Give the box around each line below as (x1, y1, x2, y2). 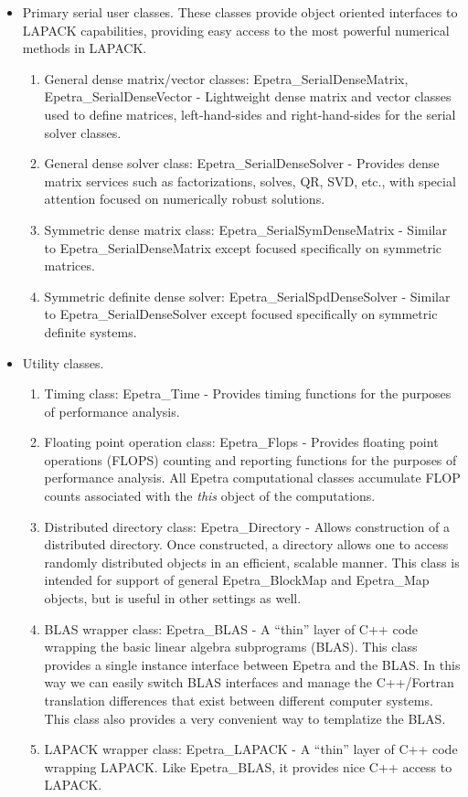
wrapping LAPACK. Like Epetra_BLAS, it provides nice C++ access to (44, 757, 452, 776)
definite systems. (44, 322, 137, 341)
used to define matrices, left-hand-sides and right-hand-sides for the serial (44, 104, 456, 123)
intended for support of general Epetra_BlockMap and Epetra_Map (44, 570, 430, 590)
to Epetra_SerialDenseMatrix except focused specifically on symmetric (44, 238, 442, 257)
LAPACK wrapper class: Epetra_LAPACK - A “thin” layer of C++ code (44, 739, 458, 759)
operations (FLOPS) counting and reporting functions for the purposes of (44, 450, 457, 469)
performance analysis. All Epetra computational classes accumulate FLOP (44, 468, 461, 487)
